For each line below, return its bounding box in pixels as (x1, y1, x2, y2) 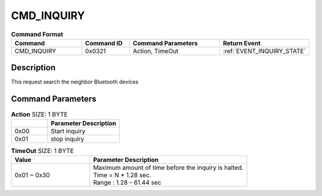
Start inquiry (51, 127, 86, 135)
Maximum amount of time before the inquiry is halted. (93, 164, 244, 172)
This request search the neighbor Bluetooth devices (11, 78, 139, 86)
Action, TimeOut (132, 46, 179, 55)
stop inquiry (51, 135, 85, 143)
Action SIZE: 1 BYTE (11, 110, 68, 119)
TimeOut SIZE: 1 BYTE (11, 147, 74, 155)
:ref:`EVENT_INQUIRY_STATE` (222, 46, 306, 55)
